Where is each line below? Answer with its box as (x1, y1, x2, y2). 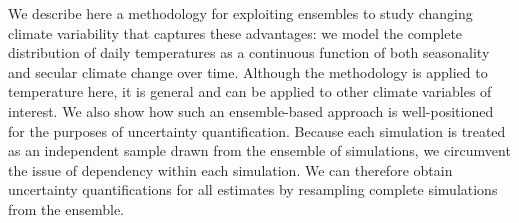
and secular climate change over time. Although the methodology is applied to (8, 61, 488, 82)
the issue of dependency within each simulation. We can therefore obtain (8, 159, 453, 180)
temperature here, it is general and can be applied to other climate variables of (8, 81, 492, 102)
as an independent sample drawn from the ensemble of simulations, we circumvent (8, 140, 511, 161)
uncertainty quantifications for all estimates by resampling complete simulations (8, 179, 498, 200)
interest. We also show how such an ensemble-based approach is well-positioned (8, 100, 494, 121)
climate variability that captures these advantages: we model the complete (8, 22, 463, 43)
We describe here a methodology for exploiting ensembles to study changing (8, 3, 473, 23)
